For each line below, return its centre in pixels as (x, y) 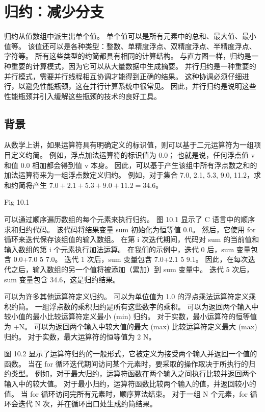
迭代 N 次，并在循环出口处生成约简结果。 (87, 404)
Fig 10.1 (17, 202)
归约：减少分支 (54, 11)
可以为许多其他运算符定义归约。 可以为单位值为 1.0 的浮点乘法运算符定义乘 (130, 296)
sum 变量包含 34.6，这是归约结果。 (62, 279)
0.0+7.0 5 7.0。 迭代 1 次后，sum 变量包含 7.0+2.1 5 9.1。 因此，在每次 (131, 259)
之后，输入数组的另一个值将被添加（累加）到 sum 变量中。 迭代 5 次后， (132, 269)
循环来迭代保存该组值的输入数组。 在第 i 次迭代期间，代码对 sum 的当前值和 (132, 239)
